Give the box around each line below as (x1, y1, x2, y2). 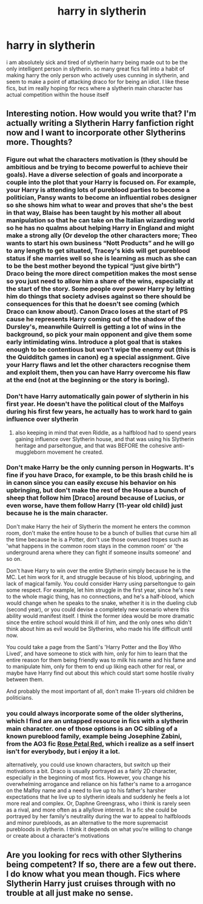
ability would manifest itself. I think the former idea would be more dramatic (6, 612, 195, 619)
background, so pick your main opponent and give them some (6, 330, 192, 339)
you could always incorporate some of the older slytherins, (6, 709, 184, 717)
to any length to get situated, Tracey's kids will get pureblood (6, 246, 190, 255)
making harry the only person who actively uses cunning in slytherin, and (6, 71, 190, 78)
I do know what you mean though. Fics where (6, 869, 181, 879)
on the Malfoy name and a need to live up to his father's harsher (6, 787, 167, 794)
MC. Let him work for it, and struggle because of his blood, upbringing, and (6, 573, 195, 580)
